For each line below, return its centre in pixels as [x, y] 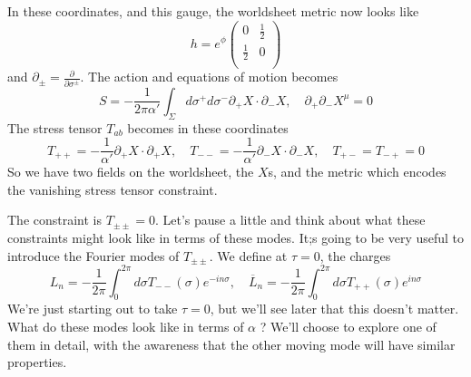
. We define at [248, 255]
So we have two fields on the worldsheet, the [131, 172]
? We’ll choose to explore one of [348, 327]
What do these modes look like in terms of [126, 327]
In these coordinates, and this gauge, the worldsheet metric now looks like [213, 11]
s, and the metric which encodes [357, 172]
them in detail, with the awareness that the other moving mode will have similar [231, 344]
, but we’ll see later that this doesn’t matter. [334, 309]
